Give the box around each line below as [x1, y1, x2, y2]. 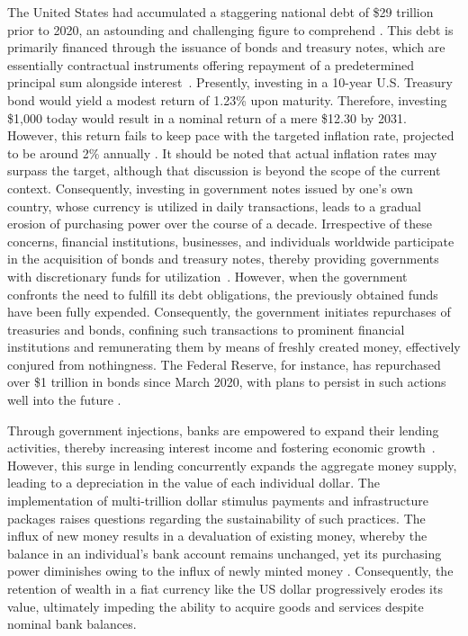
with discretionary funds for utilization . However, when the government [7, 266, 408, 285]
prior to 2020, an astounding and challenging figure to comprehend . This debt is [7, 20, 454, 39]
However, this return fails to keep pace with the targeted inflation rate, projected [7, 126, 454, 145]
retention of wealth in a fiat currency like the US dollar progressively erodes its [7, 579, 443, 597]
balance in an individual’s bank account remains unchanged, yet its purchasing [7, 543, 442, 562]
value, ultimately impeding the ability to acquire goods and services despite [7, 596, 424, 615]
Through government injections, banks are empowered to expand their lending [7, 420, 439, 439]
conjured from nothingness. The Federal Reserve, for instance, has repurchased [7, 354, 441, 373]
